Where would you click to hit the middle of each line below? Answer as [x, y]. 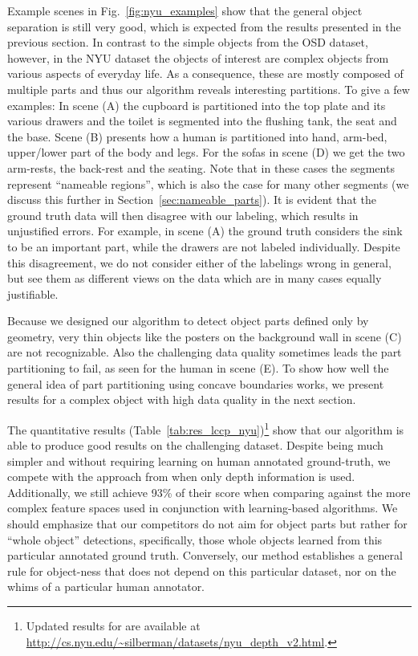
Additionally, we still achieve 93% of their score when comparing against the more [209, 492]
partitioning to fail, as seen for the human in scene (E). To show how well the [198, 368]
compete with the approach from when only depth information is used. [181, 477]
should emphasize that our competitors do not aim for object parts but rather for [207, 524]
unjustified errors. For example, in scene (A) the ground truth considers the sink [205, 231]
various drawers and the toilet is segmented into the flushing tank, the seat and [202, 121]
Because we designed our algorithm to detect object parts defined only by [188, 321]
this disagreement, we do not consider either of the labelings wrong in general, [199, 262]
